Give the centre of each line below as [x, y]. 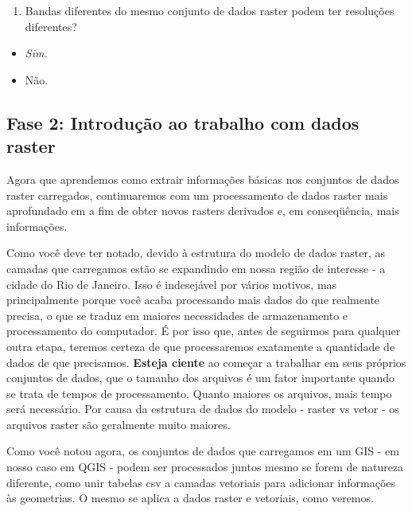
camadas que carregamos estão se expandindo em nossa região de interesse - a [196, 268]
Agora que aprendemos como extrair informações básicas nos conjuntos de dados [203, 179]
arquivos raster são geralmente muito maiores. [119, 424]
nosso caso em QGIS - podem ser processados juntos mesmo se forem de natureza [205, 467]
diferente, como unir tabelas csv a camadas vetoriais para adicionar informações [201, 482]
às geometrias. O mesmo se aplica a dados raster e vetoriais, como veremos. [190, 498]
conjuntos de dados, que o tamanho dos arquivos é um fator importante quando [201, 378]
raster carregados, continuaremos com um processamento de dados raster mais [197, 195]
